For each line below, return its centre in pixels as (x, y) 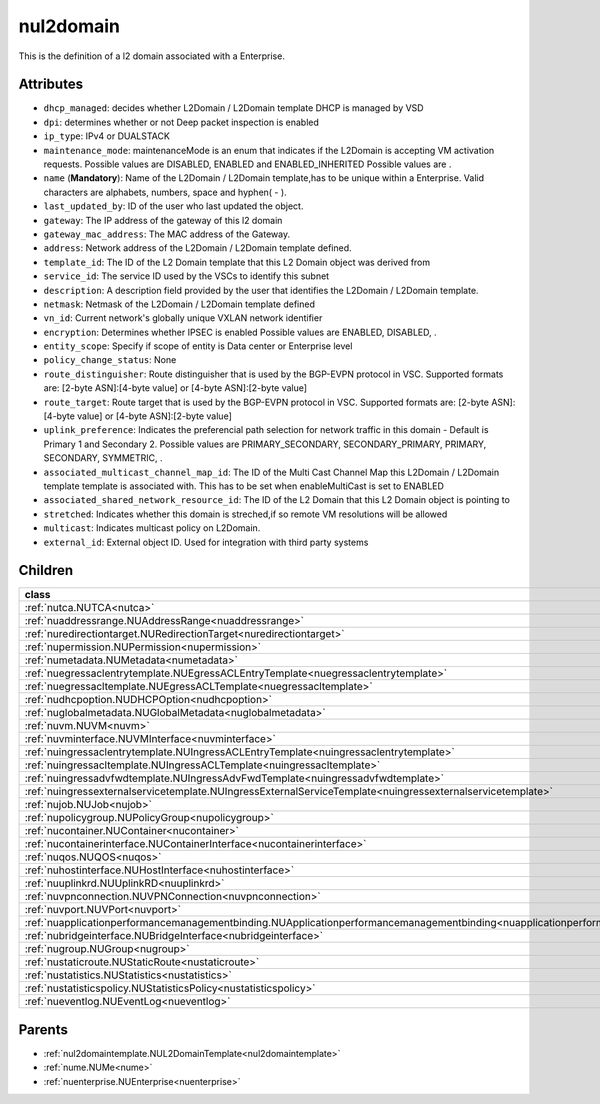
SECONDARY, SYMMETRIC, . (103, 458)
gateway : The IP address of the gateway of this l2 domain (163, 220)
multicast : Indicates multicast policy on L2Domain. (152, 528)
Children (46, 570)
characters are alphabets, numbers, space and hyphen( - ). (165, 192)
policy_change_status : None (110, 360)
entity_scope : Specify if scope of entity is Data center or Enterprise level (198, 346)
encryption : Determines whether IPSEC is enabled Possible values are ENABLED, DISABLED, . (240, 332)
